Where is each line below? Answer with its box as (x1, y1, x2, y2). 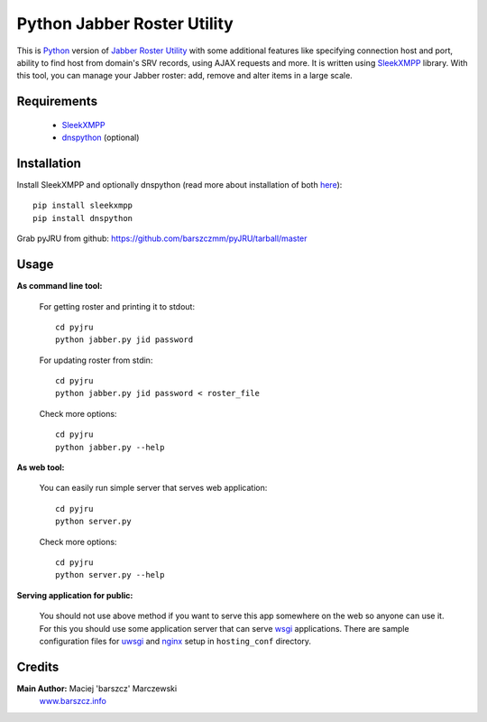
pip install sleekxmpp (32, 200, 133, 211)
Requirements (16, 94, 98, 109)
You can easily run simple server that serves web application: (39, 483, 268, 494)
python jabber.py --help (55, 442, 165, 452)
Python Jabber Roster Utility (16, 14, 234, 33)
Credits (16, 659, 60, 674)
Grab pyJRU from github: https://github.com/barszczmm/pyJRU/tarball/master (16, 233, 308, 244)
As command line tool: (16, 281, 103, 292)
